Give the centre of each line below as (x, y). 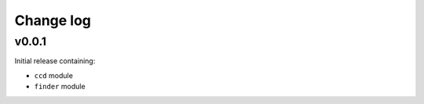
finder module (60, 87)
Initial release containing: (55, 61)
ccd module (54, 75)
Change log (53, 20)
